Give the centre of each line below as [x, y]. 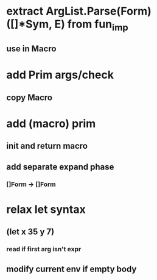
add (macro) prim [51, 124]
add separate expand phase [60, 167]
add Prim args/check [60, 75]
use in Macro [31, 49]
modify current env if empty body [72, 269]
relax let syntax [46, 209]
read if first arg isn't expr [44, 249]
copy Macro [30, 97]
